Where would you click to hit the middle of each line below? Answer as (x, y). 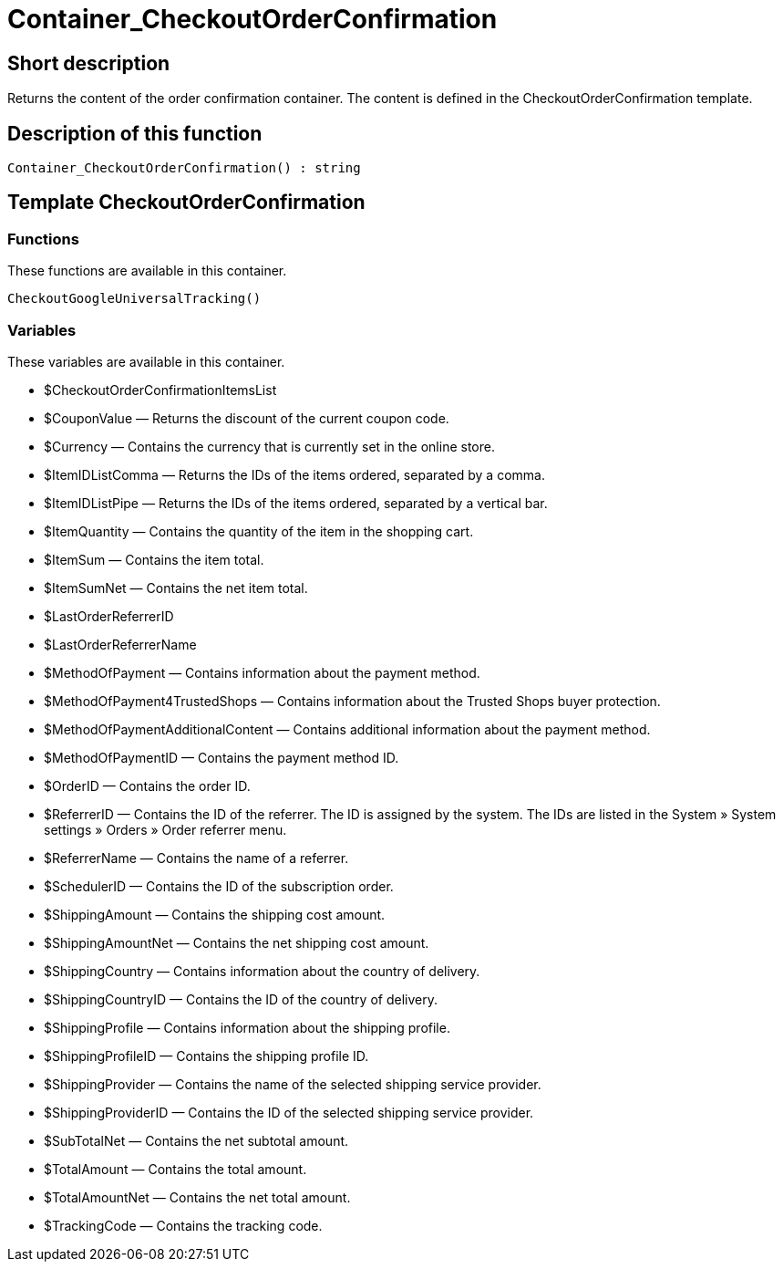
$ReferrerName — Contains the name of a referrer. (196, 858)
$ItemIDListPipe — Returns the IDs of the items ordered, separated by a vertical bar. (296, 503)
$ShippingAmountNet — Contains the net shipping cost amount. (237, 942)
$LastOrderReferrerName (120, 644)
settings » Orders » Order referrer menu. (165, 829)
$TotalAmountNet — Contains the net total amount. (197, 1197)
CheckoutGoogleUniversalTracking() (134, 299)
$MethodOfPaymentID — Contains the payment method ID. (222, 757)
